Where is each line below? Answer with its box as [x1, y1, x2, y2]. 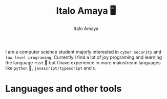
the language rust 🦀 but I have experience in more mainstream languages [5, 59, 161, 65]
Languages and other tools [5, 83, 122, 94]
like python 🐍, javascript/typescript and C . [5, 65, 97, 71]
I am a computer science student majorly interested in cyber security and [5, 48, 162, 55]
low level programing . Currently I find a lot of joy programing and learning [5, 54, 162, 60]
